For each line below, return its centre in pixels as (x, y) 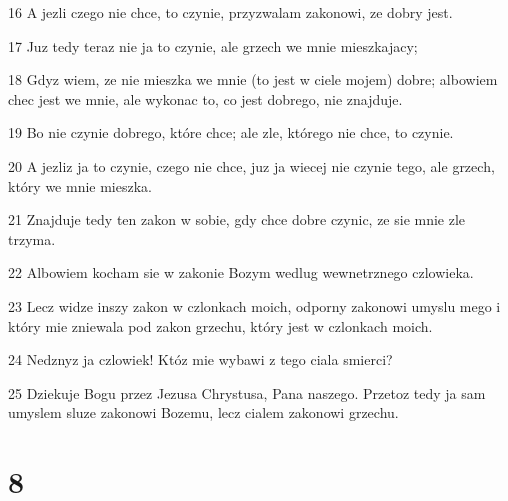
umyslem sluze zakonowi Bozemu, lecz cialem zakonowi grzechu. (203, 412)
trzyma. (32, 238)
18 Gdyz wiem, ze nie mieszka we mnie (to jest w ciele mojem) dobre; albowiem (253, 79)
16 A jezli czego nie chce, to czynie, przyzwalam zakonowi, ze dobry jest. (230, 12)
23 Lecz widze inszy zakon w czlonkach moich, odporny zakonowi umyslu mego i (254, 305)
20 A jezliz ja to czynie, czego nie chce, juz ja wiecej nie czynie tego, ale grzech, (251, 165)
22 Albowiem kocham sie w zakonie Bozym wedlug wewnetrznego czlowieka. (241, 272)
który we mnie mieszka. (80, 185)
